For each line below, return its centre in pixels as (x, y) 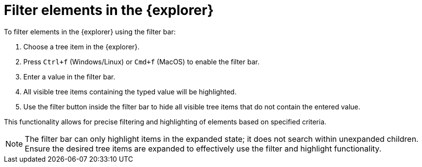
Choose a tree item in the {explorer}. (82, 46)
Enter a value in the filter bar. (69, 76)
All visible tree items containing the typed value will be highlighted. (130, 91)
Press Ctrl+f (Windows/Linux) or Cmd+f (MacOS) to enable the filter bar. (142, 61)
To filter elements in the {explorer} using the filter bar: (90, 31)
